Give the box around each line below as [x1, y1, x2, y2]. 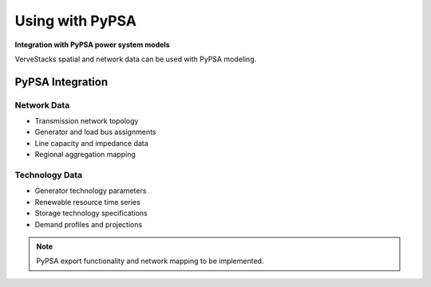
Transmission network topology [34, 116, 139, 126]
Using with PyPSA [14, 12, 137, 29]
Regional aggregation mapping [34, 150, 136, 159]
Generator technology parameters [34, 186, 147, 195]
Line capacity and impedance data [34, 138, 149, 147]
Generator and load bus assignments [34, 128, 156, 137]
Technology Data [14, 170, 83, 181]
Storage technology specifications [34, 208, 148, 218]
